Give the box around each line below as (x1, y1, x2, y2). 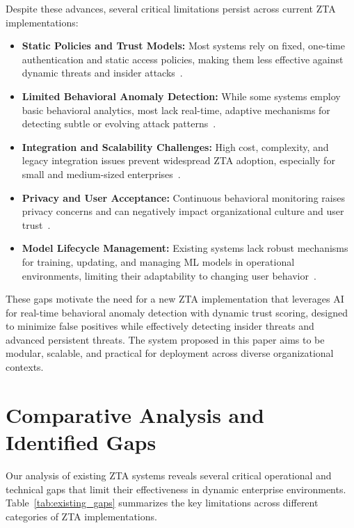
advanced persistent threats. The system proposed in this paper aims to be (6, 332, 325, 346)
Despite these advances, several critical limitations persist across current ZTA (6, 1, 336, 15)
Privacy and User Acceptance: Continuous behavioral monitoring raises (22, 190, 345, 205)
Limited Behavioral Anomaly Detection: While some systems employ (22, 88, 341, 103)
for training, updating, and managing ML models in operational (22, 254, 295, 269)
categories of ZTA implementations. (6, 509, 157, 523)
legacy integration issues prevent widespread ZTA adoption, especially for (22, 153, 335, 168)
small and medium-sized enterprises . (22, 166, 181, 181)
